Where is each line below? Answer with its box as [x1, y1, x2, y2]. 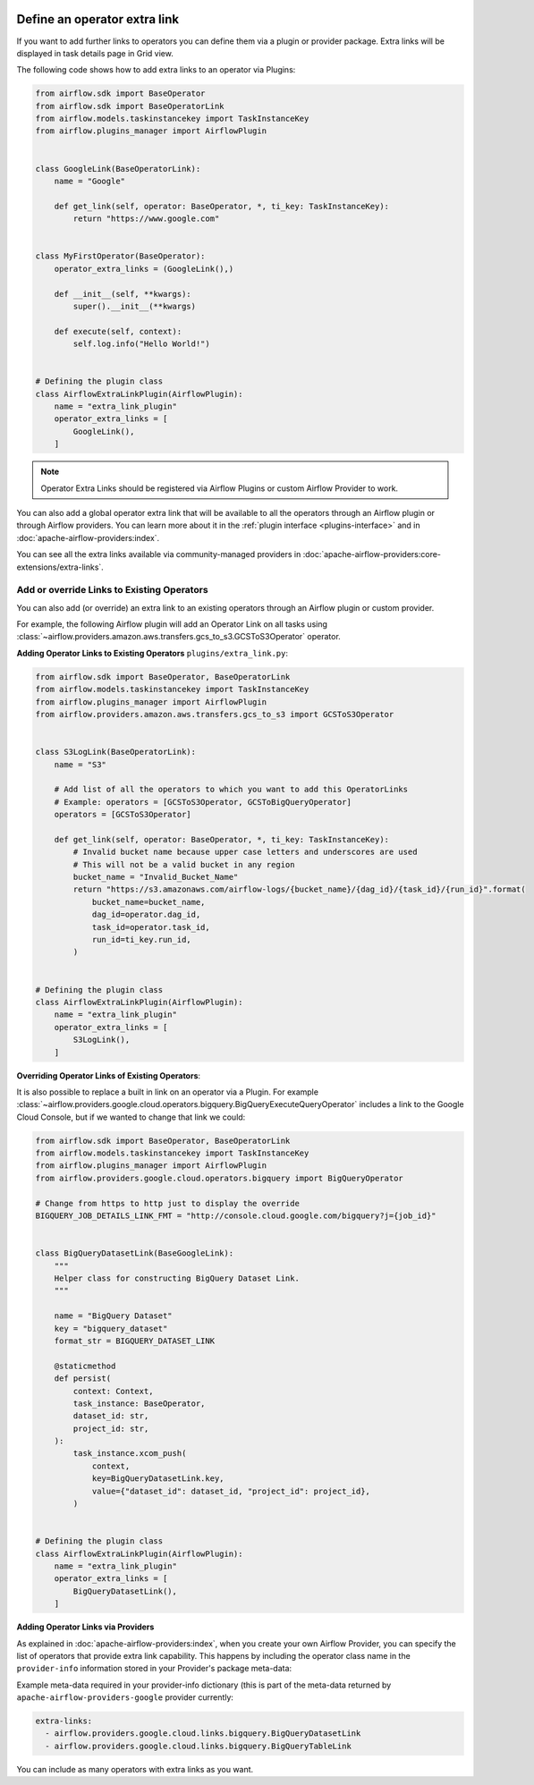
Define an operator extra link [16, 12, 179, 27]
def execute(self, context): [54, 326, 182, 336]
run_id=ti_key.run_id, [91, 935, 191, 945]
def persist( [54, 1374, 112, 1383]
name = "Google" [54, 176, 125, 187]
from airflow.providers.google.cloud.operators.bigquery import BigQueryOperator [35, 1172, 404, 1183]
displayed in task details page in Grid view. [16, 47, 174, 58]
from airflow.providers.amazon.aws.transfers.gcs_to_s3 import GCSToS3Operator [35, 709, 394, 720]
